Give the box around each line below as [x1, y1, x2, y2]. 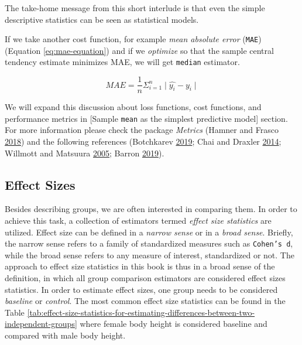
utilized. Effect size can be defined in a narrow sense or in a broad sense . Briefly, [5, 226, 293, 238]
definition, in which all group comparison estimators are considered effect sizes [5, 272, 286, 284]
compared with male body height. [5, 329, 126, 341]
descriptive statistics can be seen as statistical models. [5, 13, 199, 25]
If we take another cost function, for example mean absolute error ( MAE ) [5, 33, 262, 45]
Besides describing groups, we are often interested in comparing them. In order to [5, 203, 297, 215]
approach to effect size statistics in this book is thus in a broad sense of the [5, 260, 275, 272]
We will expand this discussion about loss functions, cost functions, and [5, 101, 262, 113]
